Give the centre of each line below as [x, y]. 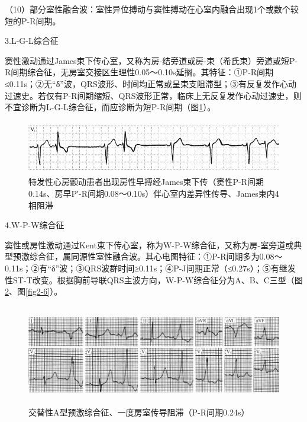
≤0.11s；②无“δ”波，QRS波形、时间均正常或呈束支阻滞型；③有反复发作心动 [151, 83]
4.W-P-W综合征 [35, 225]
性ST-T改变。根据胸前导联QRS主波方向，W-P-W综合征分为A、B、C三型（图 [154, 279]
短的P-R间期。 [33, 20]
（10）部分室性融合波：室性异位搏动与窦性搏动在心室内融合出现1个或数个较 [152, 9]
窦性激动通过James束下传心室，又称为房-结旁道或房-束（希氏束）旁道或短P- [151, 60]
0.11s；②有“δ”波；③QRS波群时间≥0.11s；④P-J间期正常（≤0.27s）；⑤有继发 [150, 268]
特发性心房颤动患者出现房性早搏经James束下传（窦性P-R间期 [146, 182]
